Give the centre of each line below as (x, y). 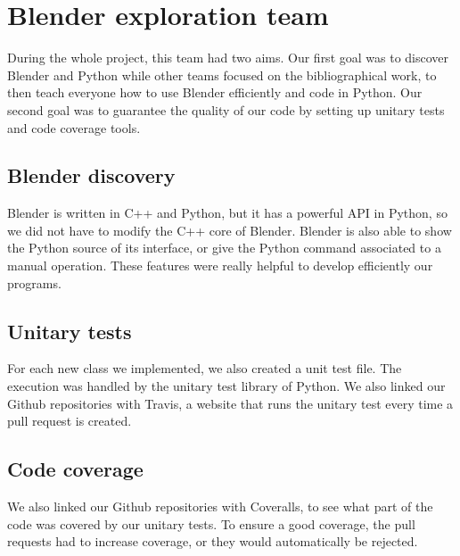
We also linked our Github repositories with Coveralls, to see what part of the (220, 506)
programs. (34, 282)
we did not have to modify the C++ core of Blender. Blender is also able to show (230, 230)
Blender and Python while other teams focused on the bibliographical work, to (222, 75)
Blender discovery (91, 175)
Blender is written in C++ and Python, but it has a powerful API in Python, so (227, 213)
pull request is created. (70, 421)
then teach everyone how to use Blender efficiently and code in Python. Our (215, 92)
